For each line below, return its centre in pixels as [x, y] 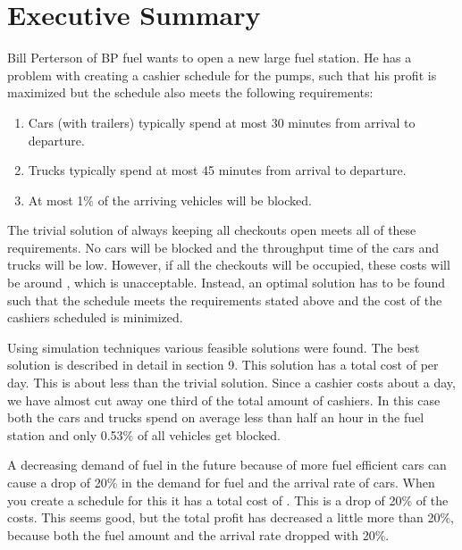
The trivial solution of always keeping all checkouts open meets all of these [212, 230]
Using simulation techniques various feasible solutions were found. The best [214, 347]
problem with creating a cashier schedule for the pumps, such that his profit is [222, 75]
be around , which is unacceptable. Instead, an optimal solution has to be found [226, 283]
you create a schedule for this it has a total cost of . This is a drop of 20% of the [228, 500]
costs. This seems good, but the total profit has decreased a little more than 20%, [231, 517]
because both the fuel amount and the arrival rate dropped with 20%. [198, 534]
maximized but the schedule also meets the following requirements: [190, 92]
